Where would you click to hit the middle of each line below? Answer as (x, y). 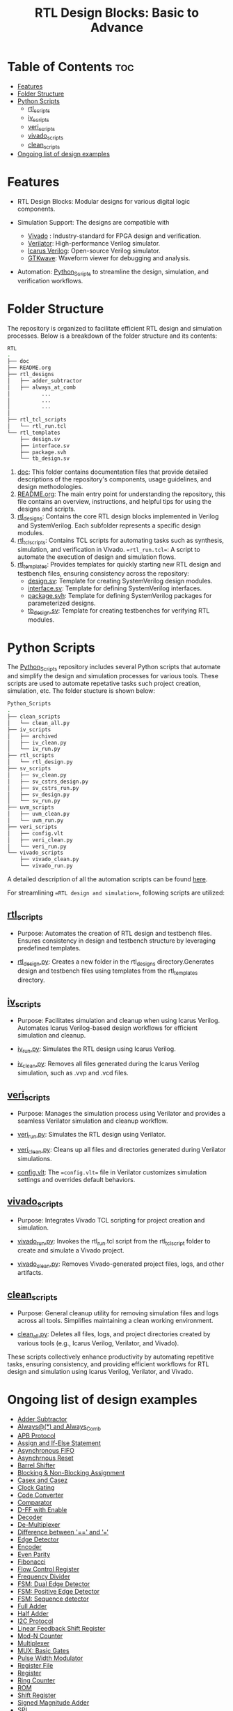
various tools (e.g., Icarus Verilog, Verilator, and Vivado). (98, 1343)
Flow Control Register (48, 1569)
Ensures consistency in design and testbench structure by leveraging (116, 941)
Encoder (29, 1546)
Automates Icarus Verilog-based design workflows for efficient (107, 1028)
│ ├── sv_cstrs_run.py (43, 788)
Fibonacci (31, 1562)
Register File (35, 1665)
